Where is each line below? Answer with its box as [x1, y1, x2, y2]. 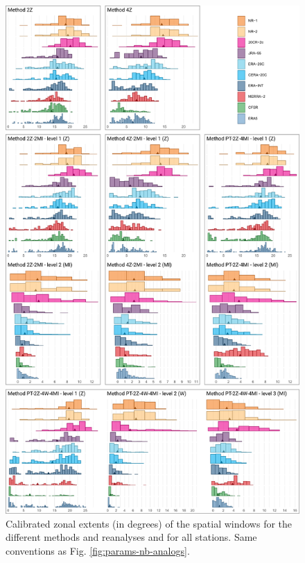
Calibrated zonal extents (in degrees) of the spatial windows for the [6, 516, 293, 530]
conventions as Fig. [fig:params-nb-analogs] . [6, 543, 190, 557]
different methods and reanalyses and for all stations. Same [6, 530, 257, 544]
